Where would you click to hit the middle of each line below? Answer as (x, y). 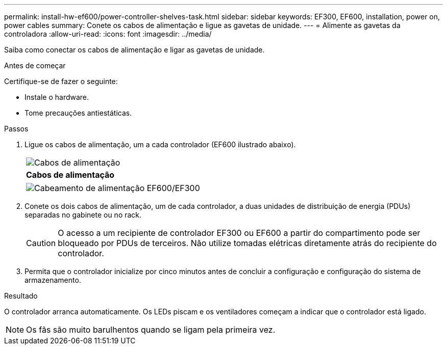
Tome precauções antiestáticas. (78, 113)
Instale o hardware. (57, 97)
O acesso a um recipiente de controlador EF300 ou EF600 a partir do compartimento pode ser (239, 233)
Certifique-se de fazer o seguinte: (61, 81)
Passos (16, 129)
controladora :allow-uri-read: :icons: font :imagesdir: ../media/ (108, 34)
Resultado (21, 296)
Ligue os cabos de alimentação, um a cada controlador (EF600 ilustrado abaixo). (160, 144)
